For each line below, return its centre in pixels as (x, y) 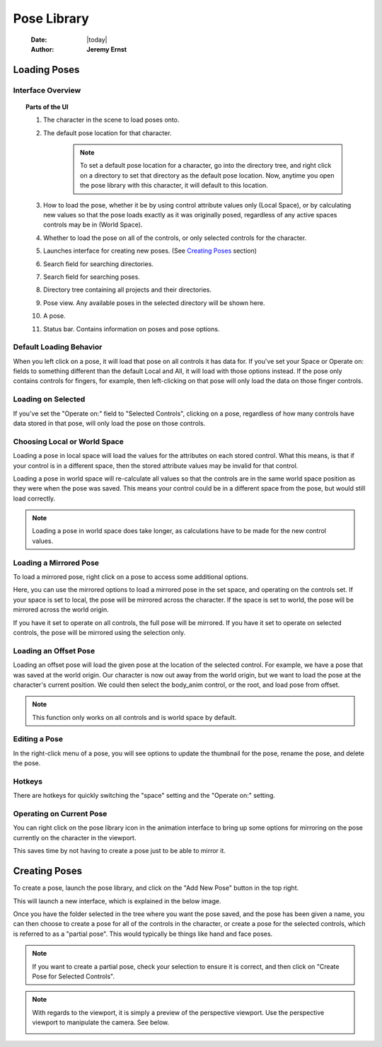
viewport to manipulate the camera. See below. (101, 1022)
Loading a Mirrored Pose (56, 563)
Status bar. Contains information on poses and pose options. (132, 328)
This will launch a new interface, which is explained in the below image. (117, 901)
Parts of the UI (47, 107)
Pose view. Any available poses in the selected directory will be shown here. (154, 303)
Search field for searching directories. (98, 264)
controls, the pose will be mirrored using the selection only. (99, 632)
